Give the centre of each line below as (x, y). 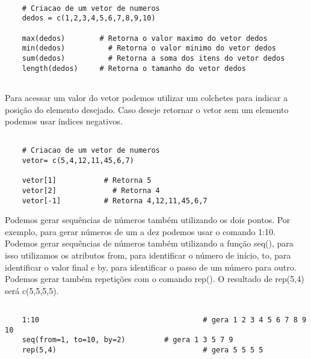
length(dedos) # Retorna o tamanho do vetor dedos (134, 68)
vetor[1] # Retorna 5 (87, 181)
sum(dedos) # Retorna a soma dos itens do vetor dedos (153, 58)
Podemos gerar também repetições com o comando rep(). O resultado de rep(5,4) (155, 279)
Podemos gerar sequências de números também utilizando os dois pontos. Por (148, 220)
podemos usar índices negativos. (64, 121)
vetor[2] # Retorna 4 (91, 190)
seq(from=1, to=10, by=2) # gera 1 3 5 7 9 (128, 340)
